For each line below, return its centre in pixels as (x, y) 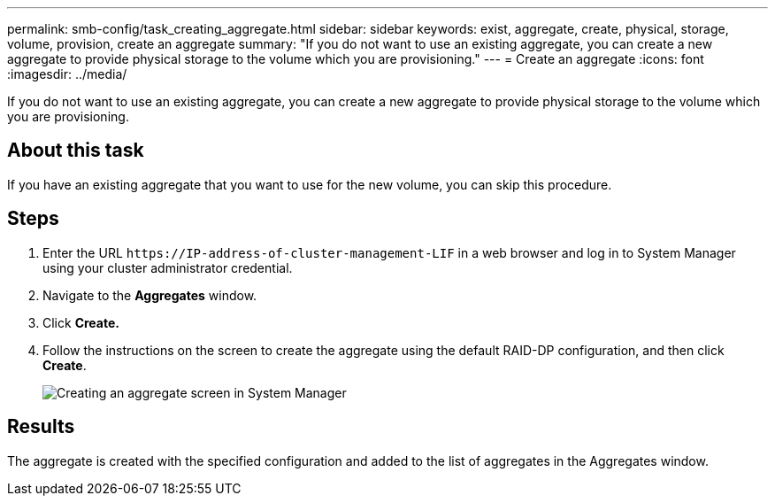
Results (41, 427)
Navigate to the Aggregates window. (150, 295)
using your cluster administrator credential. (168, 267)
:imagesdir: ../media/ (67, 74)
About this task (76, 151)
